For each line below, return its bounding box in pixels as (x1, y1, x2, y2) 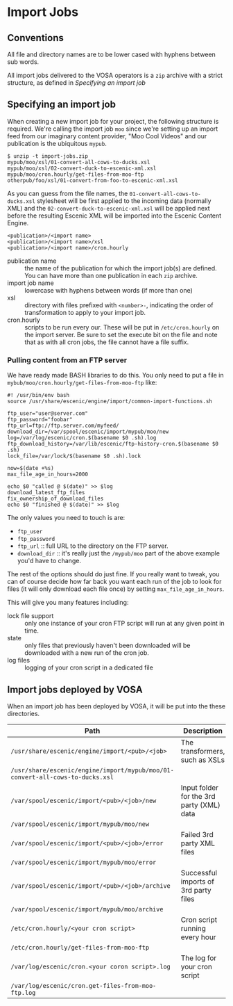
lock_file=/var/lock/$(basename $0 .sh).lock (7, 453, 141, 460)
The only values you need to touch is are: (7, 514, 126, 522)
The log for (180, 953, 217, 963)
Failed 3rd (180, 829, 214, 839)
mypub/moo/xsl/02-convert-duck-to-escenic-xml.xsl (7, 165, 157, 172)
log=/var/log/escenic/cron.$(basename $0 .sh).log (7, 435, 157, 441)
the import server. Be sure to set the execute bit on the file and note (24, 330, 218, 339)
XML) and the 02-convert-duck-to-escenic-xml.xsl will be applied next (7, 204, 210, 212)
